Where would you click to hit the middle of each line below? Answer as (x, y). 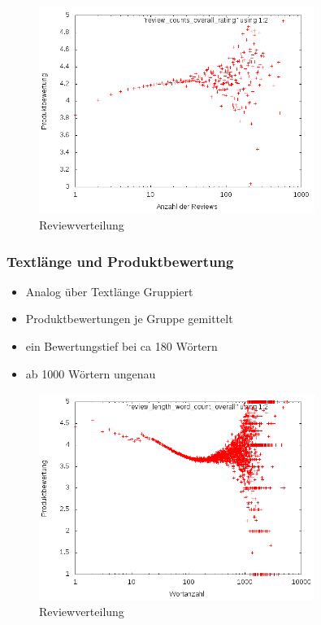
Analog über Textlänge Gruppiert (109, 291)
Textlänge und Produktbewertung (120, 261)
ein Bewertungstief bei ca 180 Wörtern (121, 345)
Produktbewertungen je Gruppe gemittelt (129, 319)
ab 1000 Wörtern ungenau (91, 373)
